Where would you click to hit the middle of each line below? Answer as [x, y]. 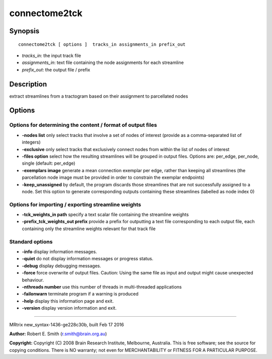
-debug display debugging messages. [62, 266]
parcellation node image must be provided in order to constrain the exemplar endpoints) [113, 177]
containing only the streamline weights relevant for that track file [89, 229]
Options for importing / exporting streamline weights [75, 204]
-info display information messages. [59, 251]
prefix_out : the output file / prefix [56, 69]
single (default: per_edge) [49, 163]
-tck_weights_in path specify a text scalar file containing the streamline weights [105, 214]
